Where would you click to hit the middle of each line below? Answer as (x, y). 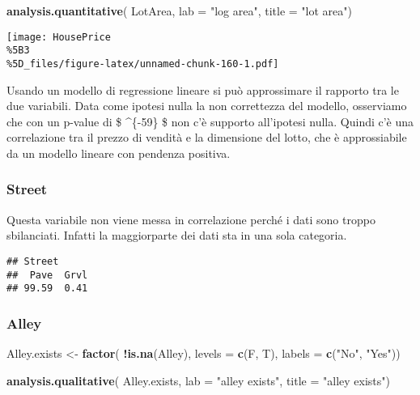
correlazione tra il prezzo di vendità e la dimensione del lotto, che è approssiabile (207, 137)
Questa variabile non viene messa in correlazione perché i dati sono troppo (191, 219)
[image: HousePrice (59, 37)
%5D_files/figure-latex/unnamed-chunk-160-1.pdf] (143, 64)
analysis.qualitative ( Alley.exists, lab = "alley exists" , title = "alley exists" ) (198, 380)
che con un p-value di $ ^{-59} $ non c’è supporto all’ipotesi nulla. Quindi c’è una (210, 121)
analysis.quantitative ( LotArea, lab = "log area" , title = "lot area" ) (179, 11)
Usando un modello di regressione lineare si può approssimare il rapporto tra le (203, 89)
